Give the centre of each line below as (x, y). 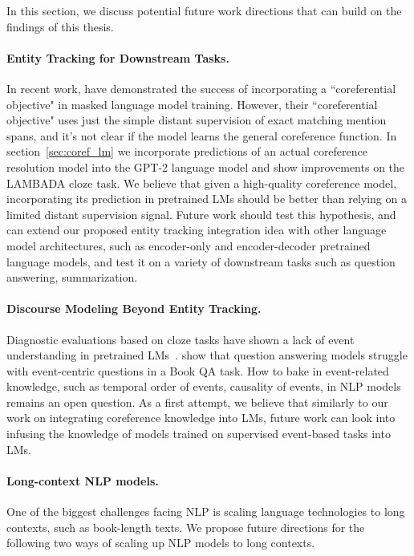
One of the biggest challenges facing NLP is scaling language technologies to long (206, 511)
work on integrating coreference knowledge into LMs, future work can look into (201, 418)
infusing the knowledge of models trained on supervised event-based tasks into (199, 434)
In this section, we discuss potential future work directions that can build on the (204, 10)
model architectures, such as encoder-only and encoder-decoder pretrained (189, 245)
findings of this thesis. (60, 26)
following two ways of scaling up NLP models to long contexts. (161, 543)
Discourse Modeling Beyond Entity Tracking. (134, 308)
